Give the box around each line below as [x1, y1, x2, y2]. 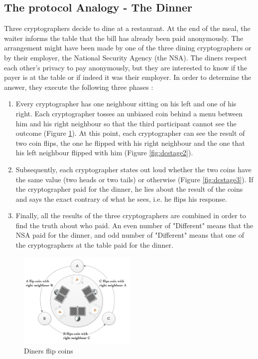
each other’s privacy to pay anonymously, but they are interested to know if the [4, 62, 248, 72]
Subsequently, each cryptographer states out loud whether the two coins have [15, 164, 252, 174]
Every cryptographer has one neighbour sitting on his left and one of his [15, 98, 237, 109]
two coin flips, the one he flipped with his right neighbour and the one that [15, 137, 245, 148]
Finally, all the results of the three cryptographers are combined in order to [15, 210, 246, 221]
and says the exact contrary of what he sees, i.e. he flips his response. [15, 193, 227, 204]
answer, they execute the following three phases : [4, 81, 153, 92]
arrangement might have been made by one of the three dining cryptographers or [4, 42, 252, 53]
